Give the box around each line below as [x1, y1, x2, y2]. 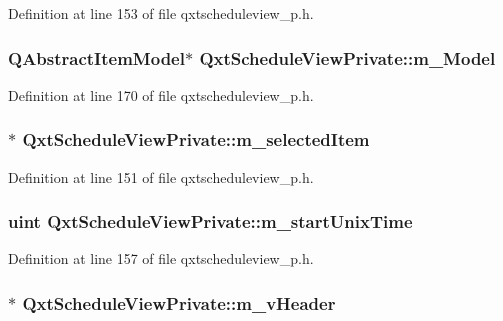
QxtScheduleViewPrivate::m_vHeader [22, 290, 336, 315]
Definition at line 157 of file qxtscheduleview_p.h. [8, 248, 314, 269]
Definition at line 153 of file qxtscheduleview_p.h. [8, 3, 314, 23]
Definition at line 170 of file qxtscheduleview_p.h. [8, 84, 314, 105]
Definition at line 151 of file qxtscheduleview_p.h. [8, 166, 314, 187]
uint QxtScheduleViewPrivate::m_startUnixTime [8, 209, 413, 234]
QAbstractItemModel [8, 45, 185, 70]
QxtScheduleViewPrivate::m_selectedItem [22, 127, 370, 152]
